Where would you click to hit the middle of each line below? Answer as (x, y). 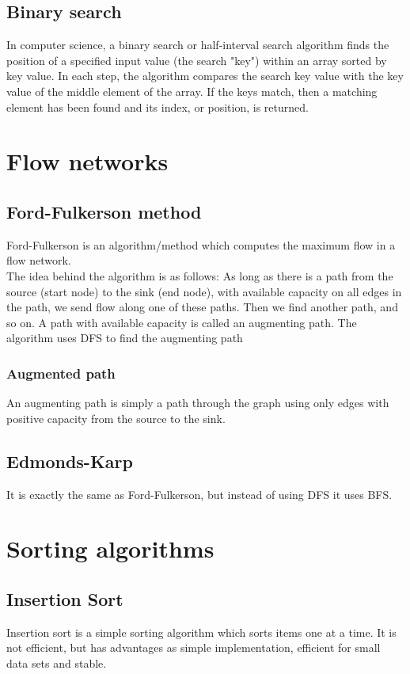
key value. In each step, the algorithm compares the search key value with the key (205, 76)
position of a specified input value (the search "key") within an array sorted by (197, 60)
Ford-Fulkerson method (104, 211)
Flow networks (87, 161)
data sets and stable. (57, 663)
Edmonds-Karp (70, 461)
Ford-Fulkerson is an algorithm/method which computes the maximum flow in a (201, 244)
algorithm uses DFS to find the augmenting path (125, 338)
